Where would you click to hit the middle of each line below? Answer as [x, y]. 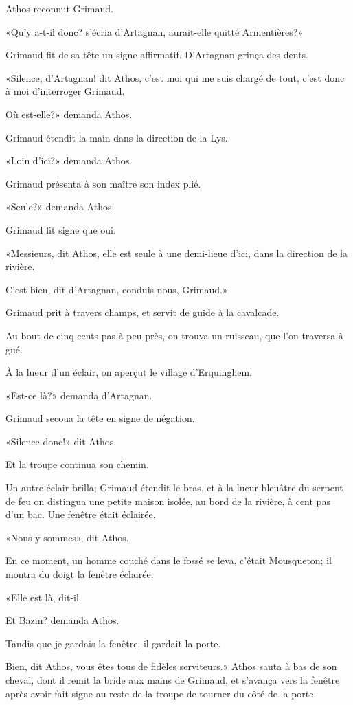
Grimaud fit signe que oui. [61, 229]
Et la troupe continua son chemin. [77, 464]
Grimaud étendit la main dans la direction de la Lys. [117, 137]
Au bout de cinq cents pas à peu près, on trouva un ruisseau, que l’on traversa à [174, 335]
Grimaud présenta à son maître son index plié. [103, 183]
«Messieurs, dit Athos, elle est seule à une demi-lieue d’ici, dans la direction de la [176, 253]
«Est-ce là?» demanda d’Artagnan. [79, 395]
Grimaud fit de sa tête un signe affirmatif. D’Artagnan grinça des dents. [157, 55]
